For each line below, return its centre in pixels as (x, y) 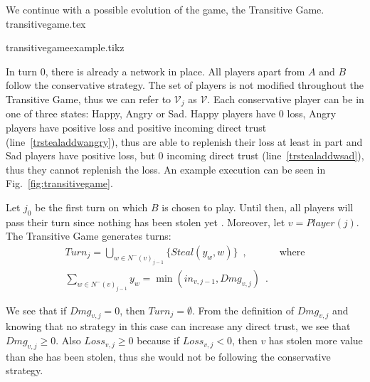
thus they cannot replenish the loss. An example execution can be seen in (166, 169)
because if (158, 340)
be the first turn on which (91, 207)
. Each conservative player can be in (286, 99)
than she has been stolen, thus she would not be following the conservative (168, 356)
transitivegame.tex (46, 23)
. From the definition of (243, 310)
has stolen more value (316, 340)
